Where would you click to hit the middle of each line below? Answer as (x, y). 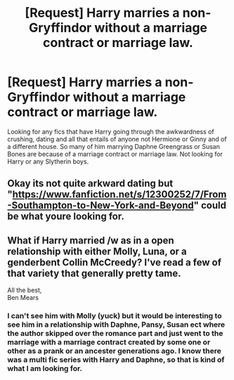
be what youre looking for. (66, 217)
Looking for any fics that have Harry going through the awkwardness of (111, 131)
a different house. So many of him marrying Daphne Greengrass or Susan (113, 146)
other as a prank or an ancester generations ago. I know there (114, 351)
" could (210, 205)
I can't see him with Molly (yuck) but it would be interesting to (115, 316)
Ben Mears (23, 298)
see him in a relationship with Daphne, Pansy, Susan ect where (116, 325)
